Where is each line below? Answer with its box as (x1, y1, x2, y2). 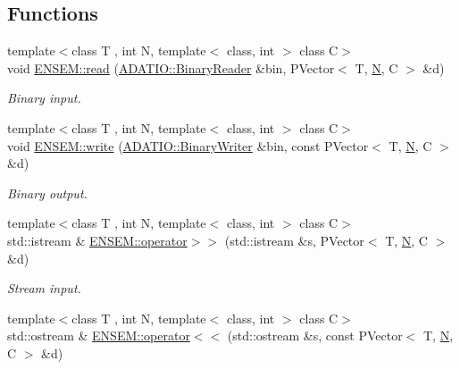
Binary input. (7, 88, 81, 107)
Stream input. (7, 279, 81, 298)
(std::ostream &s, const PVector (227, 326, 403, 345)
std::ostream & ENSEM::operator (7, 326, 190, 345)
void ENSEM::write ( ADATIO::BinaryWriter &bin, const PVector (7, 136, 369, 155)
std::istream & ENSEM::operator (7, 231, 188, 249)
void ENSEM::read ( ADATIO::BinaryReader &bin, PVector (7, 58, 335, 77)
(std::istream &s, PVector (224, 231, 364, 249)
